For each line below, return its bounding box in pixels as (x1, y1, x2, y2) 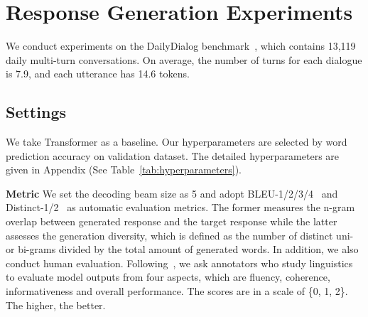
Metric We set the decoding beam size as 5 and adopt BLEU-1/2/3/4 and (6, 186, 338, 200)
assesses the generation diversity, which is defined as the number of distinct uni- (6, 227, 354, 242)
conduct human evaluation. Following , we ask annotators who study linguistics (6, 255, 353, 270)
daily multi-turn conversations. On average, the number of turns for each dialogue (6, 52, 362, 67)
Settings (6, 101, 66, 123)
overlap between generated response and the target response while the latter (6, 214, 337, 229)
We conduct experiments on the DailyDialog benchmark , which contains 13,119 (6, 38, 356, 53)
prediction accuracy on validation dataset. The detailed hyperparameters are (6, 148, 340, 163)
